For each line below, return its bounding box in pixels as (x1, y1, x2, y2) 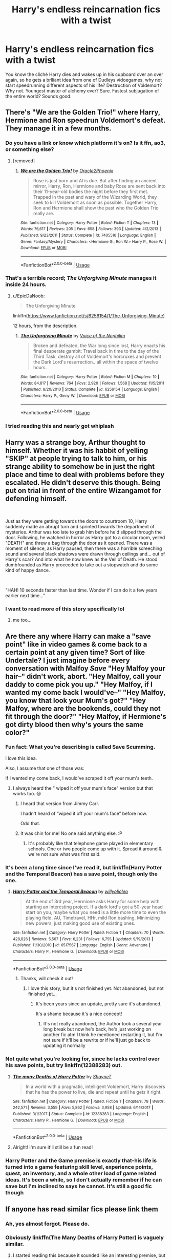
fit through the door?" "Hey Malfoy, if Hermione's (5, 712, 166, 721)
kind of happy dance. (5, 567, 50, 573)
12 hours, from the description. (12, 322, 78, 329)
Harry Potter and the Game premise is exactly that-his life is (5, 1157, 157, 1164)
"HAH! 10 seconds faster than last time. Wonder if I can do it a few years (5, 587, 158, 593)
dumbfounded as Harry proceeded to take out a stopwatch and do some (5, 561, 158, 568)
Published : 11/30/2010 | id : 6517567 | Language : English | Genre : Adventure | (12, 943, 150, 948)
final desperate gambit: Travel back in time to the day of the (33, 348, 159, 354)
